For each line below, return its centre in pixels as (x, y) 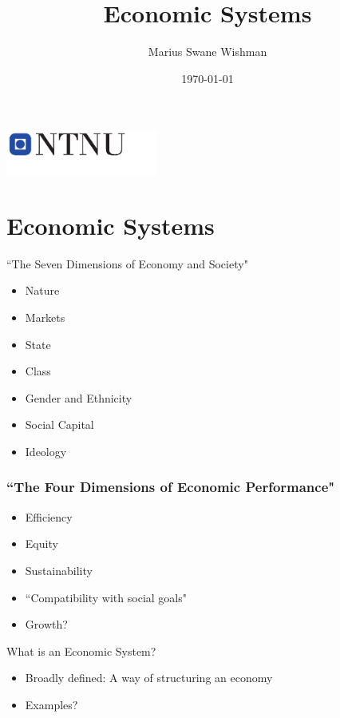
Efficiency (49, 516)
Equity (42, 543)
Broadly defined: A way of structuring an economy (149, 678)
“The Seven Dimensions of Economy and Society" (127, 263)
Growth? (46, 624)
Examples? (51, 704)
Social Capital (59, 424)
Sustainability (59, 570)
